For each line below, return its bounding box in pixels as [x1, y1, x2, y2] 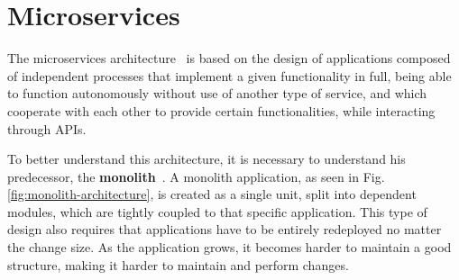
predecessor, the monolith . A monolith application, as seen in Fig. [7, 167, 385, 185]
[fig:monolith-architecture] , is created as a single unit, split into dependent [7, 185, 417, 203]
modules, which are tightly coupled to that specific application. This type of [7, 202, 427, 221]
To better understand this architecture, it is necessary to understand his [7, 149, 406, 168]
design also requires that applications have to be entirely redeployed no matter [7, 220, 442, 239]
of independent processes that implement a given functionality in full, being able [7, 66, 452, 85]
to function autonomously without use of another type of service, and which [7, 84, 427, 103]
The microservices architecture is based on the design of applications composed [7, 49, 451, 68]
